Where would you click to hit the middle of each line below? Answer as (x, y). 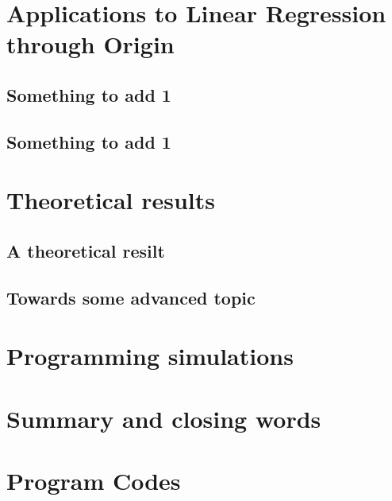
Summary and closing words (164, 418)
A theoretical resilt (86, 250)
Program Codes (94, 480)
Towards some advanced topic (131, 297)
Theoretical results (111, 200)
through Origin (90, 44)
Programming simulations (150, 356)
